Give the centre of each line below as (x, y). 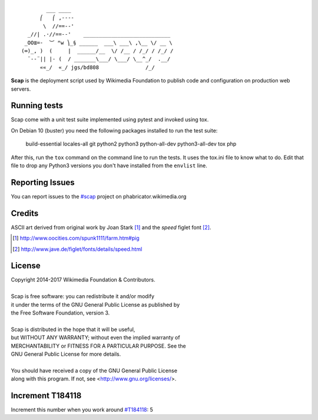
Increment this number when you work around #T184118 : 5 (82, 410)
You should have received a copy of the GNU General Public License (94, 371)
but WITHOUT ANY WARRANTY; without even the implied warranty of (95, 338)
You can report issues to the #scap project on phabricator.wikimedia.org (99, 196)
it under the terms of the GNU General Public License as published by (95, 305)
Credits (25, 213)
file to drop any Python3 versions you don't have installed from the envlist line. (109, 166)
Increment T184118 (46, 396)
